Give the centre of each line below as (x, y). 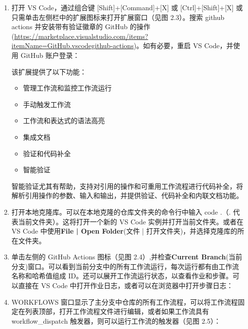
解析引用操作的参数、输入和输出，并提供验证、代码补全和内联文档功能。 (127, 195)
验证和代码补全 (47, 153)
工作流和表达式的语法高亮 (64, 120)
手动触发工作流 (47, 104)
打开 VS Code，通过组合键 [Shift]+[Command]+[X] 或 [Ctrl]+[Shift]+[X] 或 (127, 7)
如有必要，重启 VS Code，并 (188, 46)
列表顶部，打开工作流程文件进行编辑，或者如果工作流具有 (117, 311)
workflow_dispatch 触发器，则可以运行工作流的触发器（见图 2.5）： (116, 320)
